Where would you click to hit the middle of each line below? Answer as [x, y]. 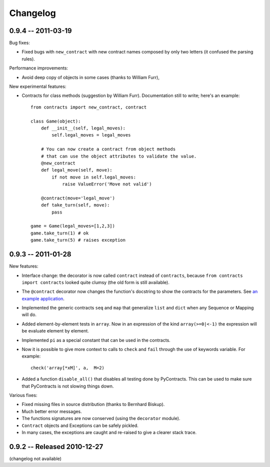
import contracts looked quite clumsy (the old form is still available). [96, 282]
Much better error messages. [52, 411]
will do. [29, 314]
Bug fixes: [19, 43]
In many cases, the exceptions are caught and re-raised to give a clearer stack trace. [109, 432]
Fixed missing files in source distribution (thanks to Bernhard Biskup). [93, 404]
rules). [28, 59]
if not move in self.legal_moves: [94, 177]
